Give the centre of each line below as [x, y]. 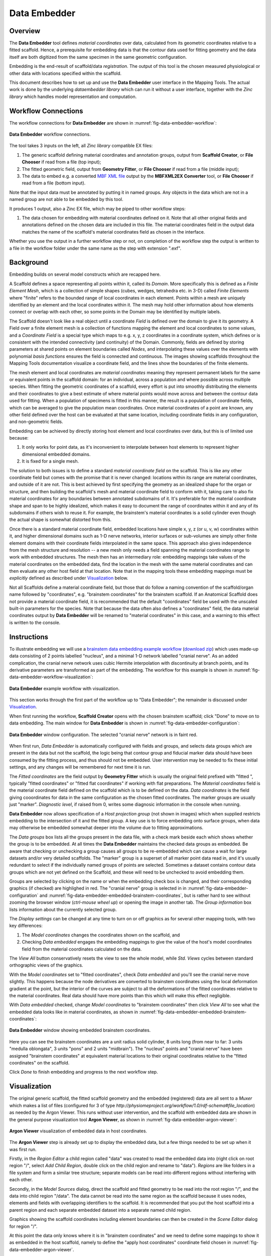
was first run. [23, 1149]
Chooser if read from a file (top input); [61, 162]
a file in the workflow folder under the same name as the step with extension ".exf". [95, 248]
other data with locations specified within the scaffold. [65, 73]
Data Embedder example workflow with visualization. [64, 688]
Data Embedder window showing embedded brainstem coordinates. [80, 1030]
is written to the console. [35, 622]
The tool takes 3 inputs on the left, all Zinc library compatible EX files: [81, 146]
